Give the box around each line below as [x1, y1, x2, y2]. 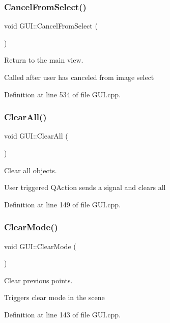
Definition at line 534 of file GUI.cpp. [4, 89, 121, 99]
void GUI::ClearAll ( [4, 130, 68, 141]
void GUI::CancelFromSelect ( [4, 20, 98, 31]
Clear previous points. [4, 275, 73, 285]
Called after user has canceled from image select [4, 72, 154, 82]
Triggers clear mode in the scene [4, 292, 105, 303]
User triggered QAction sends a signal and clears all [4, 182, 166, 193]
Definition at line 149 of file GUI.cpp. [4, 199, 121, 209]
